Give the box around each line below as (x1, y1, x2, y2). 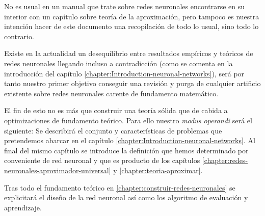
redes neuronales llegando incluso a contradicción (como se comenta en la (4, 58, 233, 68)
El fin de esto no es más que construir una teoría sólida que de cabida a (4, 105, 228, 116)
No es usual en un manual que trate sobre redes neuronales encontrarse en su (4, 1, 245, 11)
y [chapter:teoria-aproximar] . (113, 165, 203, 175)
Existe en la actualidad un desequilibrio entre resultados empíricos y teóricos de (4, 48, 253, 59)
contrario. (4, 31, 34, 41)
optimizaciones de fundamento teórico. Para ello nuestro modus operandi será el (4, 115, 252, 125)
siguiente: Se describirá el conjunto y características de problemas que (4, 125, 222, 136)
